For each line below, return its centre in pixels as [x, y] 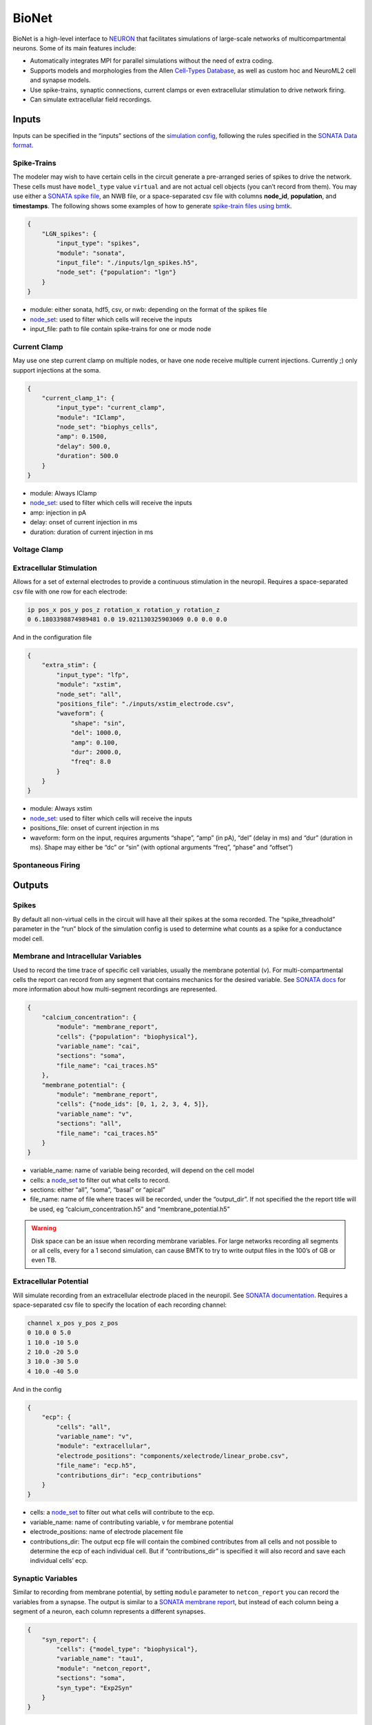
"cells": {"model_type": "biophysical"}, [127, 1649]
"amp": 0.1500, [82, 437]
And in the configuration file [52, 638]
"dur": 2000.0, [96, 752]
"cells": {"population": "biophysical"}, [127, 1036]
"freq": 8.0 [91, 762]
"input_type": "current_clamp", [111, 408]
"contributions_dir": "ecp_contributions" [129, 1475]
